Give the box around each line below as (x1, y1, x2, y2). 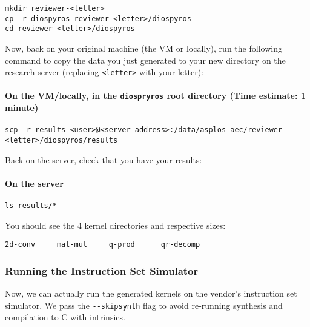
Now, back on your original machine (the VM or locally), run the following (5, 41, 282, 54)
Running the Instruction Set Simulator (5, 263, 199, 278)
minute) (5, 101, 39, 114)
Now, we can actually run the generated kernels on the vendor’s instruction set (5, 287, 297, 300)
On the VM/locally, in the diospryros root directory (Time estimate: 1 (5, 89, 306, 102)
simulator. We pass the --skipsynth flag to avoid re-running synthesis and (5, 298, 283, 311)
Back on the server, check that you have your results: (5, 153, 202, 166)
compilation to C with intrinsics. (5, 311, 125, 323)
